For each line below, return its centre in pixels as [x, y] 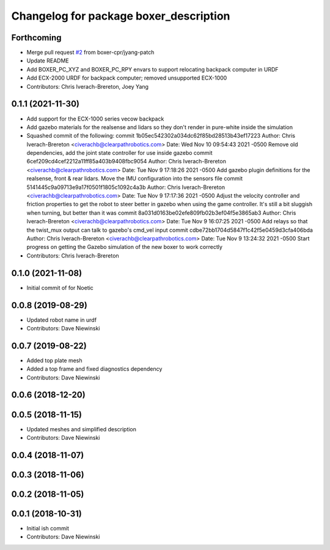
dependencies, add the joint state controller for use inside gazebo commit [119, 153]
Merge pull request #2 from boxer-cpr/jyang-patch [90, 53]
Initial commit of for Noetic [60, 288]
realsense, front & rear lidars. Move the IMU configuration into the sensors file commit [135, 179]
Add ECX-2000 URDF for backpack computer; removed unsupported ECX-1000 [127, 78]
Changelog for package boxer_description [121, 16]
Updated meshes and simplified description [82, 429]
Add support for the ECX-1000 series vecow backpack [95, 119]
